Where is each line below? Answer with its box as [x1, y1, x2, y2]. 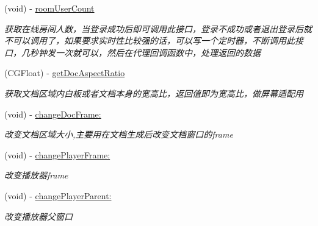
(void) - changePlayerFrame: [4, 148, 110, 161]
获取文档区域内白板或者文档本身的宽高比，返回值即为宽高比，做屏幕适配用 [4, 87, 303, 99]
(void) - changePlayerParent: [4, 189, 112, 202]
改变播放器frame [4, 169, 68, 182]
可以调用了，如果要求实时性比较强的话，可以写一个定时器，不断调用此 [12, 34, 295, 47]
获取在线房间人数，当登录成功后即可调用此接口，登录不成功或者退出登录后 [4, 22, 303, 35]
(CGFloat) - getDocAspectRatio [4, 66, 125, 79]
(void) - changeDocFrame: [4, 107, 101, 120]
